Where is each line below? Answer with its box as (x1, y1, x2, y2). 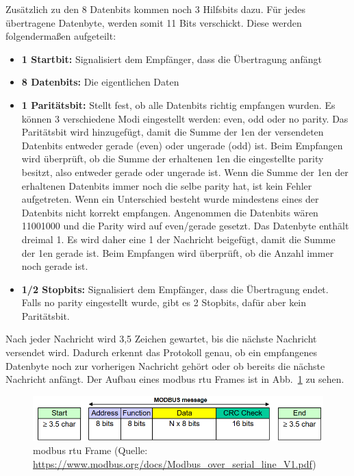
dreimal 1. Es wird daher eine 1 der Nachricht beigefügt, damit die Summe (21, 231, 336, 246)
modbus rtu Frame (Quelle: (33, 443, 148, 458)
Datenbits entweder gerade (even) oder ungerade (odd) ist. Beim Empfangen (21, 138, 343, 152)
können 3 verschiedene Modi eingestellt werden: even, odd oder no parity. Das (21, 111, 349, 125)
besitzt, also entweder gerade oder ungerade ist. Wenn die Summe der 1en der (21, 164, 349, 179)
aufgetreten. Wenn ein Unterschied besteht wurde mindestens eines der (21, 192, 319, 206)
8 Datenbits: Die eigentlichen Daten (21, 75, 179, 89)
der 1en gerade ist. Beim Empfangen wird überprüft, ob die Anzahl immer (21, 245, 334, 260)
